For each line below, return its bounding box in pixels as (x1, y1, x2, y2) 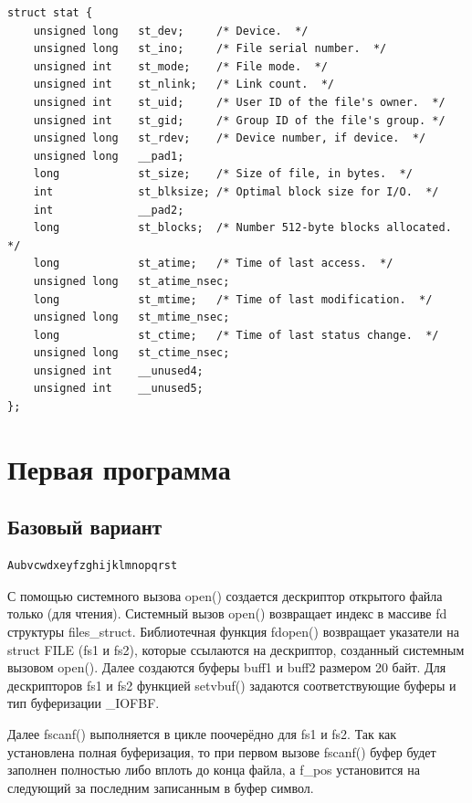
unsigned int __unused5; (33, 382, 204, 396)
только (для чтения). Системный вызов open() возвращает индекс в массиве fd (7, 604, 447, 623)
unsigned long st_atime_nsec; (33, 274, 230, 288)
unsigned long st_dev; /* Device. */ (33, 24, 309, 37)
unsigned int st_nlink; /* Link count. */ (33, 78, 334, 91)
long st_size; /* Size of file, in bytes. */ (33, 167, 413, 181)
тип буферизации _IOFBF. (7, 693, 160, 713)
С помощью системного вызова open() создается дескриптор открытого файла (7, 586, 443, 605)
